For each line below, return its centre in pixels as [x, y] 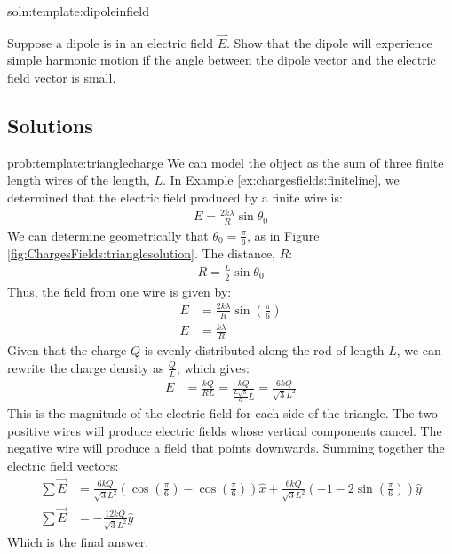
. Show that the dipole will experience [329, 42]
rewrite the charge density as [86, 367]
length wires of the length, [79, 180]
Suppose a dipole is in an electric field [110, 42]
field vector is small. [62, 77]
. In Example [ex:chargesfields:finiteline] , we [281, 180]
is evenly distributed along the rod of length [264, 350]
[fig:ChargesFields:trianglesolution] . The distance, [142, 253]
